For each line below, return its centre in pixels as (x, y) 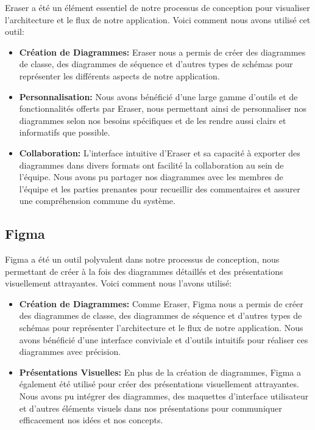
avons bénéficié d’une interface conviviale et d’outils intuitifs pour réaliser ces (164, 339)
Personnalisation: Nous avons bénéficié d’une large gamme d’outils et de (158, 96)
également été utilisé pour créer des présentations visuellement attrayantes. (159, 384)
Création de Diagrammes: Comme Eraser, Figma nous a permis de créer (161, 303)
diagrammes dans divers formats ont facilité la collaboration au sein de (151, 165)
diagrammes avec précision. (70, 352)
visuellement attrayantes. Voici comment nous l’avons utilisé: (119, 283)
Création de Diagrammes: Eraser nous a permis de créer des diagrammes (162, 52)
